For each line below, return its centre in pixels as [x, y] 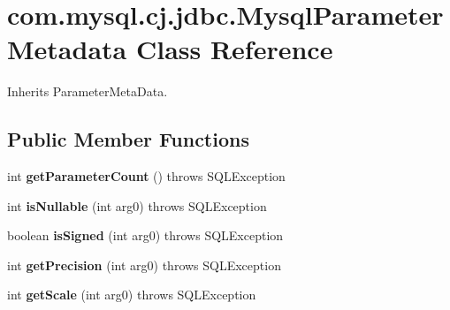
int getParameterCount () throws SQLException [146, 176]
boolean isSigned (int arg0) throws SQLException [145, 235]
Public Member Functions [128, 139]
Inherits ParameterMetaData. [88, 91]
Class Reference [234, 49]
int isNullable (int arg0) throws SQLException [137, 205]
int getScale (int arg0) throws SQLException [132, 295]
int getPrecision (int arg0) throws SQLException [144, 265]
